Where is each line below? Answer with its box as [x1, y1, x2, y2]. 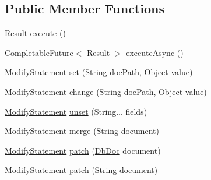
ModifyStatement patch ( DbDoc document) [5, 144, 161, 156]
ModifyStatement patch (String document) [5, 164, 158, 176]
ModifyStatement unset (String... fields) [5, 105, 147, 117]
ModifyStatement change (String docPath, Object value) [5, 85, 207, 97]
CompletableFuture [5, 46, 73, 58]
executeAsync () [126, 46, 184, 58]
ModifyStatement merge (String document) [5, 125, 159, 137]
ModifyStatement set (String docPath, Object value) [5, 66, 193, 78]
